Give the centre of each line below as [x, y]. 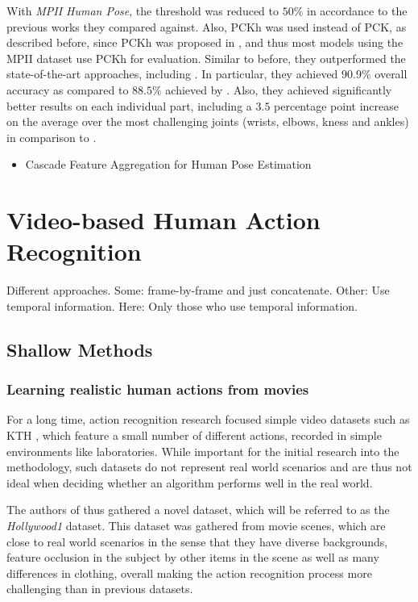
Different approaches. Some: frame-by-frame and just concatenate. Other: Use [198, 290]
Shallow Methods [80, 349]
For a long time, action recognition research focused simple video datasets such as [208, 419]
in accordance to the [357, 10]
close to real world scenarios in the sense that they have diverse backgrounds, [197, 541]
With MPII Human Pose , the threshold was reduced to [143, 10]
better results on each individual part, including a [129, 105]
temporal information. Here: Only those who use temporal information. [182, 305]
